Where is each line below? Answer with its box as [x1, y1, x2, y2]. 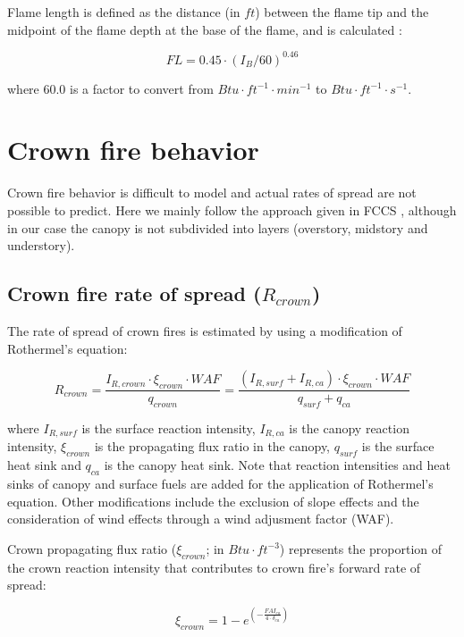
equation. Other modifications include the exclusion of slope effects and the [7, 491, 419, 510]
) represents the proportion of [279, 539, 443, 557]
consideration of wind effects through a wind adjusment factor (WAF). [7, 509, 394, 528]
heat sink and [7, 456, 81, 474]
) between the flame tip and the [255, 3, 429, 21]
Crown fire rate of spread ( [7, 280, 262, 307]
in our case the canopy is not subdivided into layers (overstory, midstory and [7, 218, 428, 237]
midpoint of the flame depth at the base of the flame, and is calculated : [7, 20, 402, 38]
